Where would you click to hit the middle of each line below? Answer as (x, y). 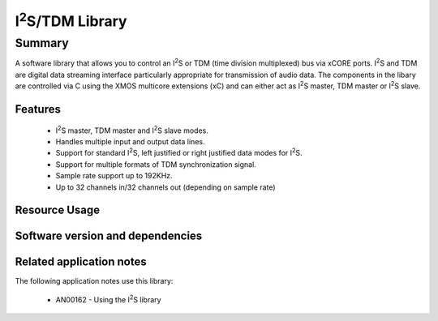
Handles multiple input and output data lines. (130, 141)
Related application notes (81, 262)
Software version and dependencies (109, 236)
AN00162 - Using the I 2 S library (108, 299)
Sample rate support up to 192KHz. (114, 176)
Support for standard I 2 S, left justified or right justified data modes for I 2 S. (179, 152)
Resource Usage (58, 210)
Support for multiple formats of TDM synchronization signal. (156, 164)
